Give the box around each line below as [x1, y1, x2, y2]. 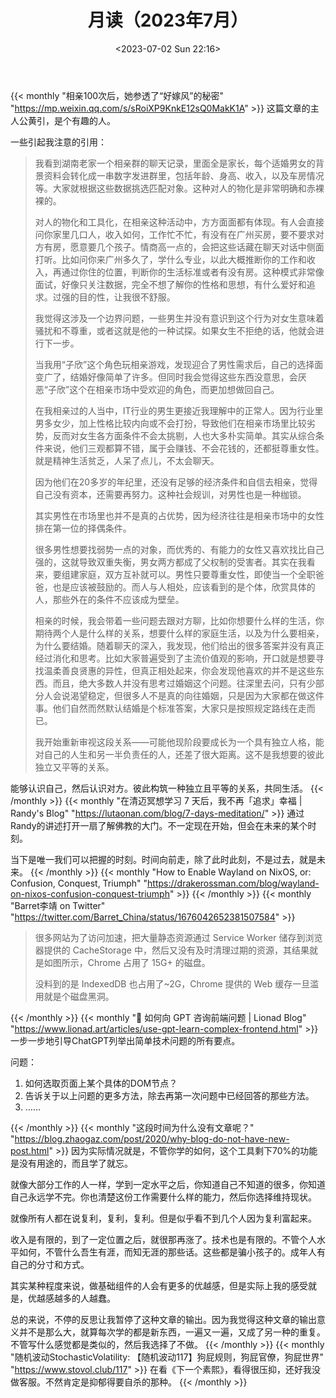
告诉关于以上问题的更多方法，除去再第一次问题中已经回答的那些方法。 [24, 1089, 315, 1101]
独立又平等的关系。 [34, 761, 115, 773]
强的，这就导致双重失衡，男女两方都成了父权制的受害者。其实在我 [34, 556, 307, 568]
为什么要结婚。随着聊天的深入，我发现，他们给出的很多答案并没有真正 [34, 639, 325, 651]
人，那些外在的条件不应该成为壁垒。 [34, 593, 185, 605]
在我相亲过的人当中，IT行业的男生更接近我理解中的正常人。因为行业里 [34, 404, 324, 416]
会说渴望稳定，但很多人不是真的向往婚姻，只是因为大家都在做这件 [52, 689, 325, 701]
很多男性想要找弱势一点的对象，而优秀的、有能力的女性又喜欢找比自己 [34, 543, 325, 555]
